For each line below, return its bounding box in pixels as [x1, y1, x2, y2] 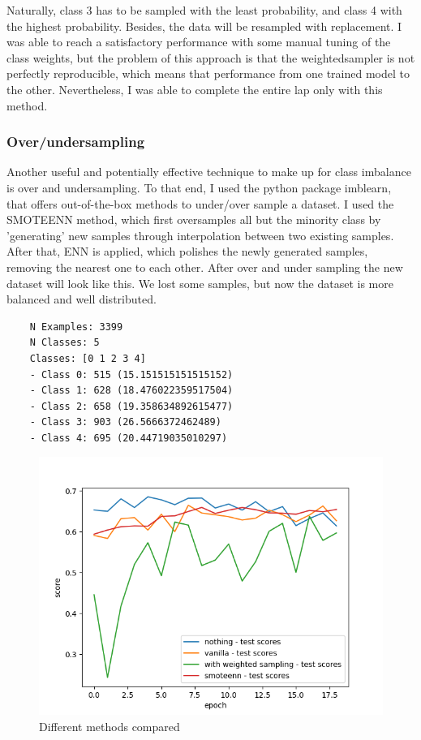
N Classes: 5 [29, 337, 100, 349]
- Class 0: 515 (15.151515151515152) [29, 368, 234, 381]
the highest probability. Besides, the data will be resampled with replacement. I [6, 17, 402, 34]
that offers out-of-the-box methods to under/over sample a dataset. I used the [6, 195, 394, 212]
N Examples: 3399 [29, 321, 123, 333]
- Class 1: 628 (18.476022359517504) [29, 385, 234, 397]
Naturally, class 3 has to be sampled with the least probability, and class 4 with [6, 2, 402, 18]
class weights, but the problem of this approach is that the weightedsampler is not [6, 49, 415, 66]
